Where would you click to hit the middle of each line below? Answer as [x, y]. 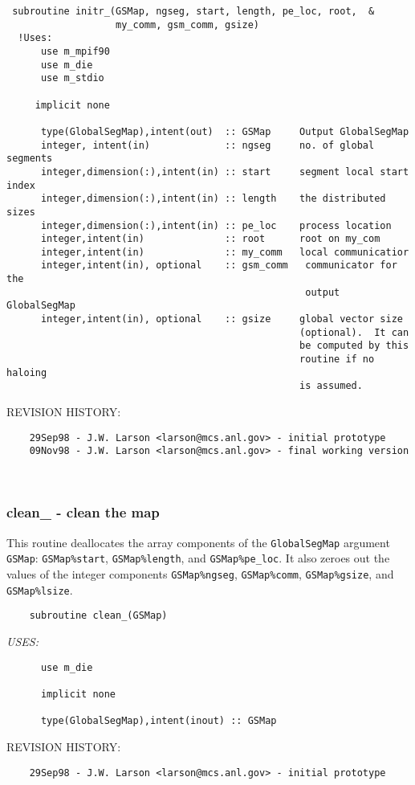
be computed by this [354, 346]
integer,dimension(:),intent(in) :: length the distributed [213, 199]
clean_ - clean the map [83, 512]
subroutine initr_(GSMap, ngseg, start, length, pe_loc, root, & [193, 11]
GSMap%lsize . [40, 589]
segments [30, 159]
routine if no [337, 360]
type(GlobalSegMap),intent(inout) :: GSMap [159, 721]
